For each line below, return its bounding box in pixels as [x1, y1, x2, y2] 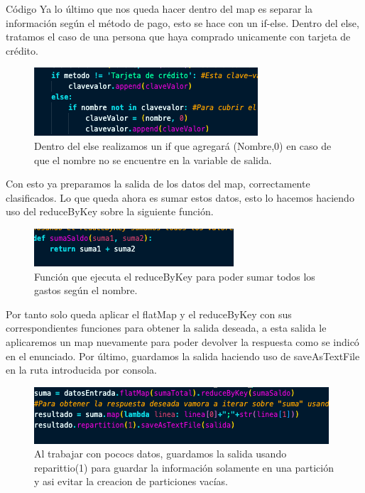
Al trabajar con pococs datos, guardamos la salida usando [34, 446, 287, 461]
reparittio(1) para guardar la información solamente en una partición [34, 460, 334, 475]
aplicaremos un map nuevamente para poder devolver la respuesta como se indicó [6, 334, 359, 349]
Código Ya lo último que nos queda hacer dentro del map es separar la [6, 1, 313, 16]
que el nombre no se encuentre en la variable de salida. [34, 152, 272, 167]
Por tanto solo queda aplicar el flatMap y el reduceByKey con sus [6, 306, 292, 321]
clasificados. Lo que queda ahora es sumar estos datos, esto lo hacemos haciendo [6, 190, 354, 205]
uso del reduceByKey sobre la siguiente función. [6, 204, 214, 219]
